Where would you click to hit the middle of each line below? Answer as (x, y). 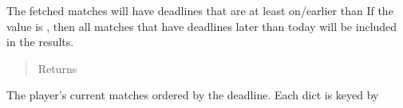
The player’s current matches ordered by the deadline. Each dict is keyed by (193, 95)
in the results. (40, 42)
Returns (57, 68)
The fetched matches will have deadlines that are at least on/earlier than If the (200, 10)
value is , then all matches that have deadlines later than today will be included (202, 26)
